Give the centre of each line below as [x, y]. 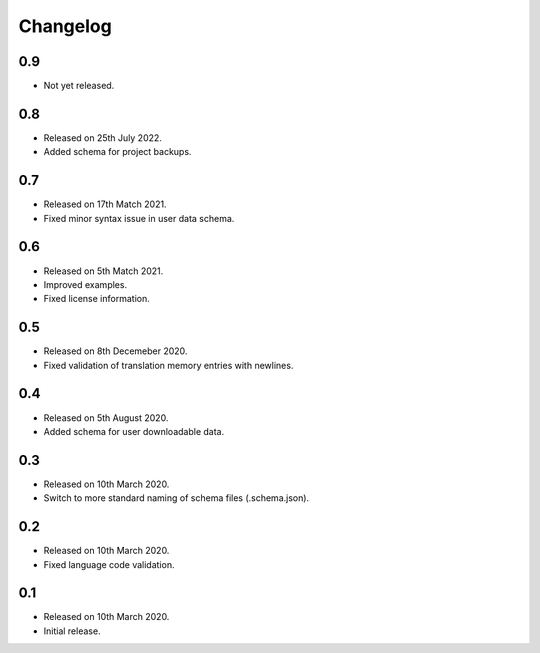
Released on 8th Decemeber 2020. [115, 351]
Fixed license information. [96, 299]
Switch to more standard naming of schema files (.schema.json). [176, 498]
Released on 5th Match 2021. [103, 271]
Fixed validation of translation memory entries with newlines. [168, 365]
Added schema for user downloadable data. [134, 431]
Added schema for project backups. [117, 152]
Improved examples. [85, 284]
